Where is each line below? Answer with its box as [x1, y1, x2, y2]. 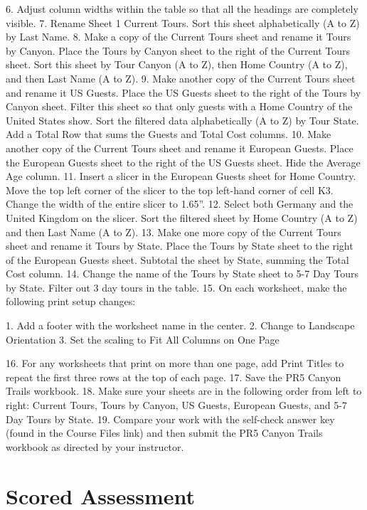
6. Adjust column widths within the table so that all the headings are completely [6, 1, 358, 16]
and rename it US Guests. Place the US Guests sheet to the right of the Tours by [6, 85, 361, 100]
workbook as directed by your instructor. [6, 439, 184, 454]
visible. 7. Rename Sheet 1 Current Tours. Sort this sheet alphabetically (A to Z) [6, 15, 360, 30]
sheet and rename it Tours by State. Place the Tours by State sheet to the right [6, 238, 353, 253]
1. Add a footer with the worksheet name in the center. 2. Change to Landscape [6, 318, 355, 333]
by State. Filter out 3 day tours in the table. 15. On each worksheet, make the [6, 280, 347, 294]
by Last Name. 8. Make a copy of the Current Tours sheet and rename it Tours [6, 29, 351, 44]
